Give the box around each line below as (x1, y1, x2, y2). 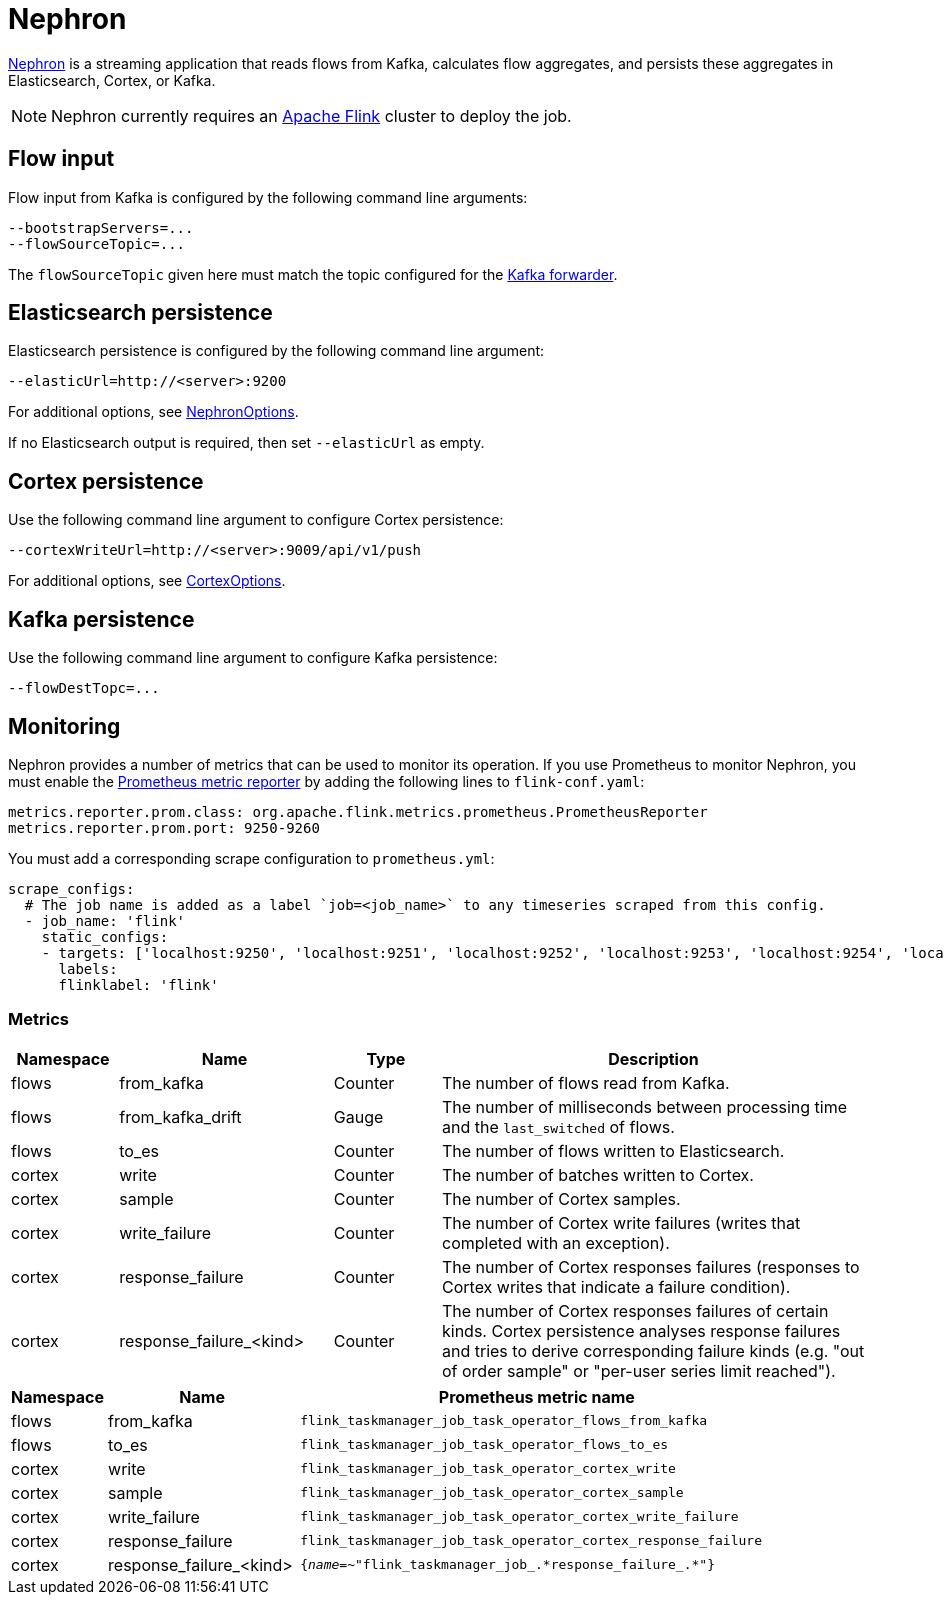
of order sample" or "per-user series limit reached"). (442, 1360, 836, 1381)
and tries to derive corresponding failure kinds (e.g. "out (442, 1340, 865, 1361)
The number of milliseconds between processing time (442, 1096, 848, 1117)
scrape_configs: (8, 880, 135, 897)
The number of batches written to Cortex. (442, 1164, 754, 1185)
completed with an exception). (442, 1232, 670, 1253)
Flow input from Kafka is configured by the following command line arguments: (8, 188, 528, 206)
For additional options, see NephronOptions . (8, 403, 299, 421)
